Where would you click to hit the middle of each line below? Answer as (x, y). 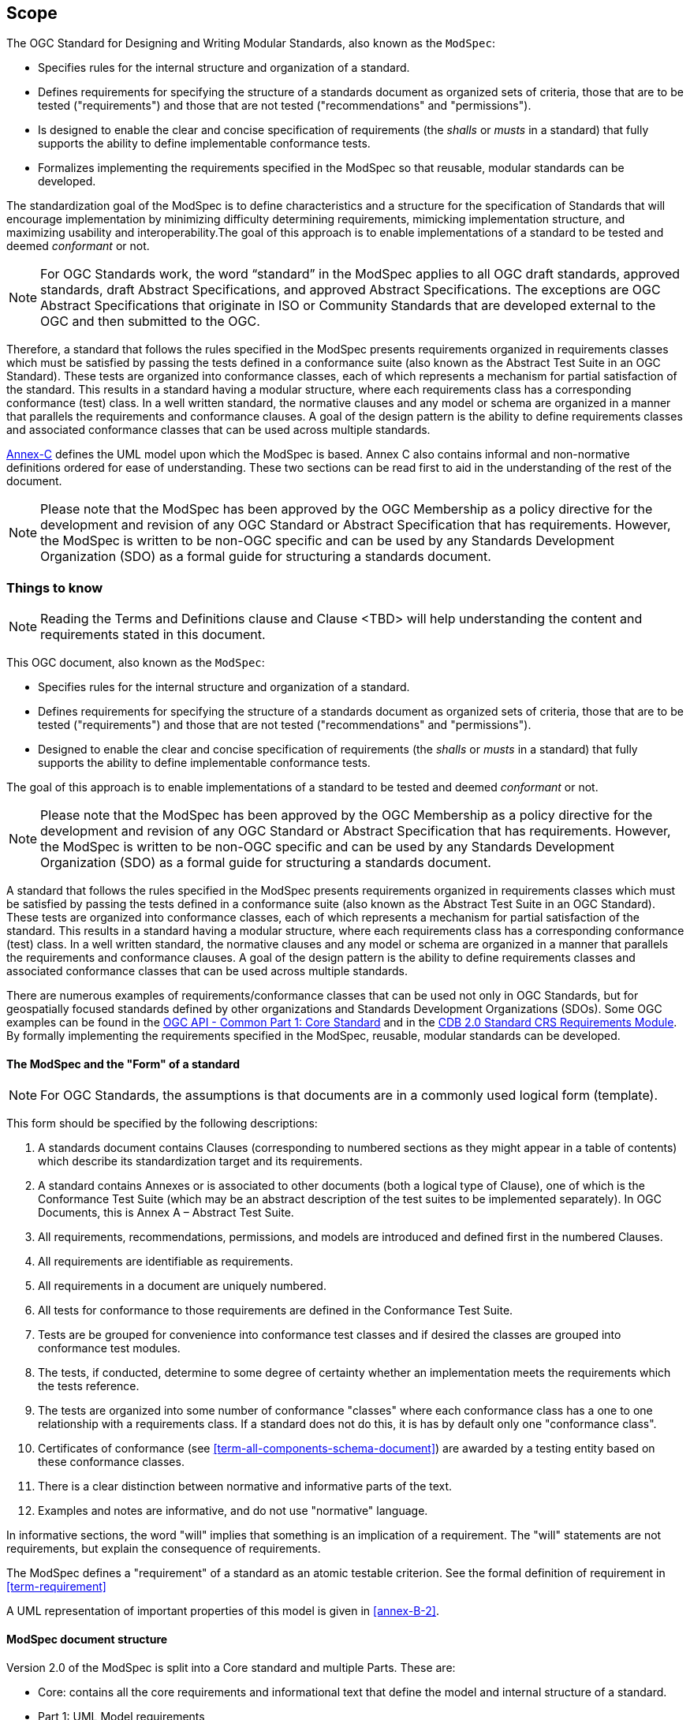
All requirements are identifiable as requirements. (166, 1262)
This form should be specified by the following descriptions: (162, 1124)
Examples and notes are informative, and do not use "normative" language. (233, 1511)
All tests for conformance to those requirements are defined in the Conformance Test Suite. (276, 1311)
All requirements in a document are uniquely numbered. (182, 1286)
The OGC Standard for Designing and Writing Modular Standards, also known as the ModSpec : (251, 43)
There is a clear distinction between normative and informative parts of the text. (245, 1486)
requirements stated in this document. (153, 635)
